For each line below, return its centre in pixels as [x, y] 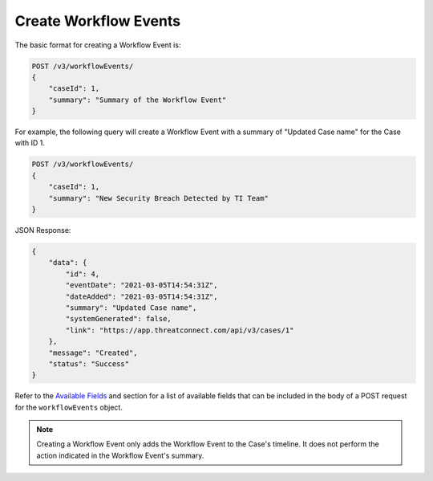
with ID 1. [30, 143]
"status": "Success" [89, 364]
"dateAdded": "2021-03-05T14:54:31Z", [142, 296]
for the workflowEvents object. [69, 407]
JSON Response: [43, 230]
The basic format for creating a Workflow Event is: [98, 45]
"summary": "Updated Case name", [131, 308]
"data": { [68, 263]
